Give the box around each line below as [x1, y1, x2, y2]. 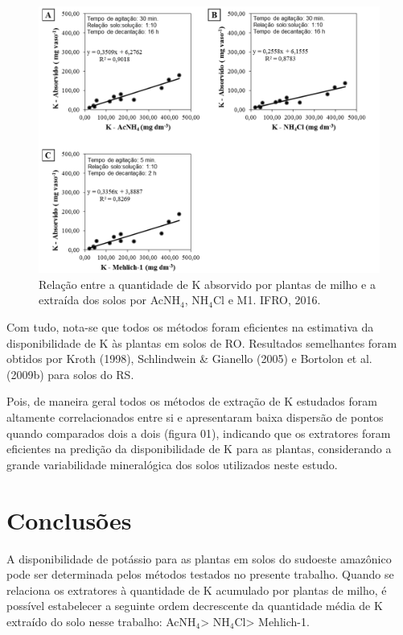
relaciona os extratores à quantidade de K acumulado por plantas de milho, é [6, 581, 387, 598]
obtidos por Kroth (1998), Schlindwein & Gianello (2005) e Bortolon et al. [6, 350, 372, 367]
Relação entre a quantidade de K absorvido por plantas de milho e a [39, 275, 376, 292]
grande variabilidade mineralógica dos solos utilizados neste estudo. [6, 456, 338, 472]
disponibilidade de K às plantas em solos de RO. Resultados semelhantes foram [6, 334, 397, 351]
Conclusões [6, 503, 132, 536]
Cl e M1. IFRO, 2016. [213, 291, 321, 308]
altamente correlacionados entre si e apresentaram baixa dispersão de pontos [6, 409, 384, 426]
